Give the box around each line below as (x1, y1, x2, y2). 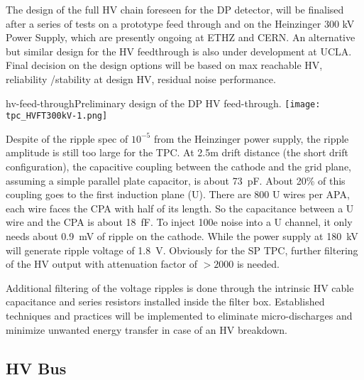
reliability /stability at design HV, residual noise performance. (6, 71, 276, 86)
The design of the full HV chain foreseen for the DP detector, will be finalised (6, 2, 344, 16)
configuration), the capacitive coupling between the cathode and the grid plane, (6, 159, 352, 174)
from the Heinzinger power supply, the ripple (153, 131, 349, 146)
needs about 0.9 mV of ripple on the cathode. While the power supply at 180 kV (6, 229, 358, 244)
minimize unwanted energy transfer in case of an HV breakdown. (6, 322, 287, 337)
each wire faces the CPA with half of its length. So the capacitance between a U (6, 200, 354, 215)
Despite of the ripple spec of (6, 131, 128, 146)
